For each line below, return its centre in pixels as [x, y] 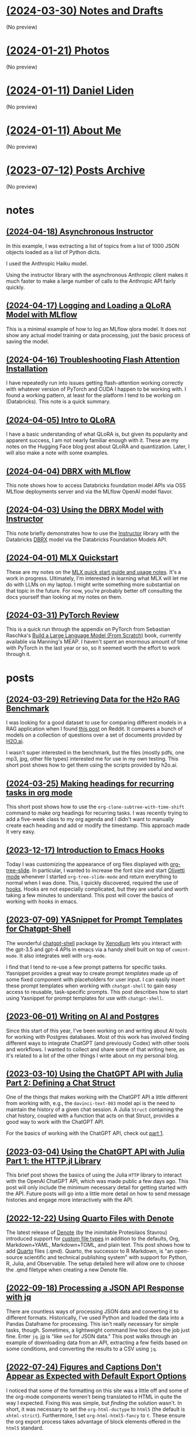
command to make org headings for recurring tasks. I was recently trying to [97, 813]
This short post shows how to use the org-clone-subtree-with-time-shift [95, 807]
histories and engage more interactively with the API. [70, 1200]
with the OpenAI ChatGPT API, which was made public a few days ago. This [97, 1181]
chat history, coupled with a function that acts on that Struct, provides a [92, 1116]
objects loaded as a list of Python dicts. [54, 252]
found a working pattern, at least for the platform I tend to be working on [93, 395]
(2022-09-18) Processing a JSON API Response [95, 1288]
